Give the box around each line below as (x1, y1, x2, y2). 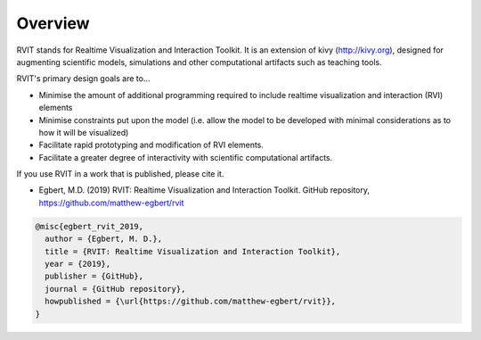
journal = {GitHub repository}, (45, 284, 186, 294)
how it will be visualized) (38, 127, 129, 137)
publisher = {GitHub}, (45, 271, 144, 281)
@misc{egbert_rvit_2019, (35, 221, 144, 231)
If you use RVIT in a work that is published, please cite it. (16, 169, 224, 179)
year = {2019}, (45, 259, 111, 269)
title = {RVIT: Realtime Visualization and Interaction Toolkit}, (45, 246, 341, 256)
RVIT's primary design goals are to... (16, 73, 151, 84)
